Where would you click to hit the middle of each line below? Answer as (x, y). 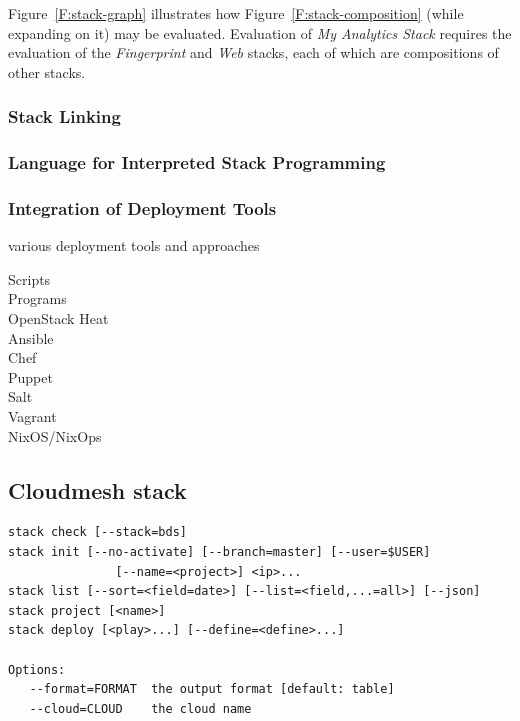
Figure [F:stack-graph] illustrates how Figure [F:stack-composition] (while (236, 13)
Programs (37, 298)
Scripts (29, 278)
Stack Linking (64, 116)
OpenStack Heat (58, 318)
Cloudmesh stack (97, 489)
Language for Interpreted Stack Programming (197, 162)
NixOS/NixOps (55, 435)
